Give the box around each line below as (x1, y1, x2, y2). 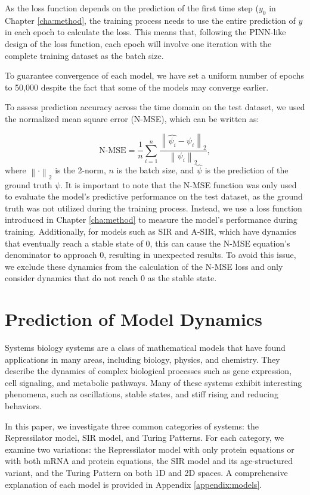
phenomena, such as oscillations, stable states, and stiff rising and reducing (5, 388, 278, 400)
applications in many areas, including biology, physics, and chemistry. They (5, 353, 280, 365)
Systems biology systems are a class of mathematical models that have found (5, 341, 286, 354)
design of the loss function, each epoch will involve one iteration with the (5, 37, 272, 49)
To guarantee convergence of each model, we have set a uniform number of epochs (5, 69, 304, 82)
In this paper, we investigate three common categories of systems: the (5, 419, 259, 432)
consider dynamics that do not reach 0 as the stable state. (5, 272, 217, 284)
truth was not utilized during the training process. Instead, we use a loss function (5, 201, 302, 214)
